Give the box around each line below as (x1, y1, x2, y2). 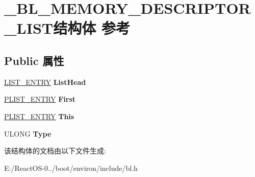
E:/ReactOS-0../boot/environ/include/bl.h (4, 162, 138, 173)
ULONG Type (4, 128, 52, 139)
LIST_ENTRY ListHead (4, 76, 86, 87)
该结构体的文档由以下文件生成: (4, 145, 106, 156)
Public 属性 (4, 52, 64, 68)
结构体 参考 (53, 17, 130, 38)
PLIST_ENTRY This (4, 110, 74, 121)
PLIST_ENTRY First (4, 94, 76, 104)
